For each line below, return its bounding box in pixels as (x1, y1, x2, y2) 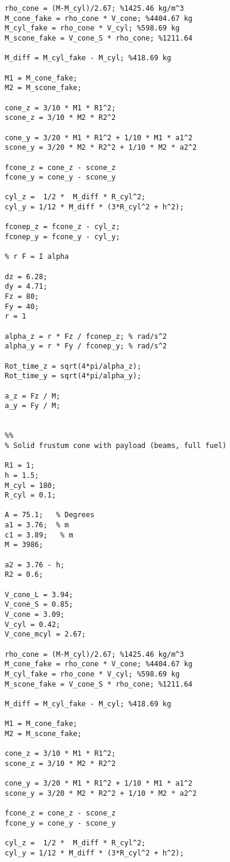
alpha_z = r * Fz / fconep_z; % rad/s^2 (5, 332, 167, 341)
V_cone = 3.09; (5, 610, 65, 619)
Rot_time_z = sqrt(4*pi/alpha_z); (5, 362, 142, 370)
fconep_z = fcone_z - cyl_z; (5, 223, 120, 231)
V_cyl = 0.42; (5, 620, 61, 629)
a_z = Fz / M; (5, 391, 61, 400)
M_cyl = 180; (5, 481, 56, 490)
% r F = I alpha (5, 252, 69, 261)
